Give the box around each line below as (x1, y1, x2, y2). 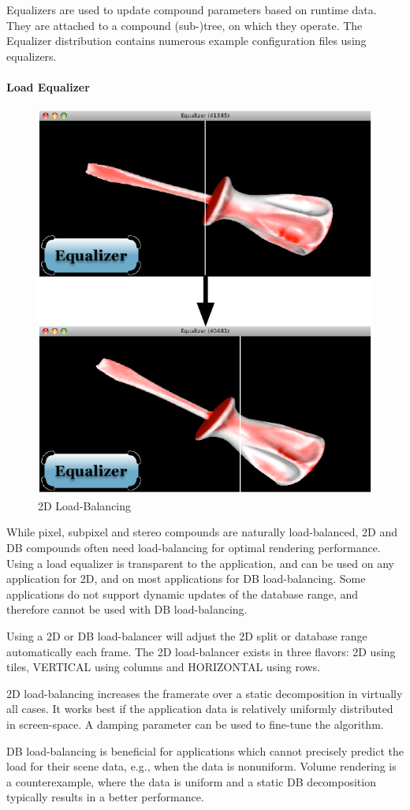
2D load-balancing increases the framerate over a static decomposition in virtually (6, 685, 403, 701)
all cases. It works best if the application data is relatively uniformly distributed (6, 700, 393, 717)
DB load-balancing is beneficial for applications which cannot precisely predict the (6, 742, 404, 759)
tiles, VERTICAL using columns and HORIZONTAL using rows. (6, 659, 321, 675)
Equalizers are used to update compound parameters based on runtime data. (6, 2, 377, 17)
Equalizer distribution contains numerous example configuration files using (6, 32, 367, 49)
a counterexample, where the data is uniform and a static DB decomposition (6, 773, 376, 789)
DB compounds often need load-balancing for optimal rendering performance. (6, 539, 381, 555)
